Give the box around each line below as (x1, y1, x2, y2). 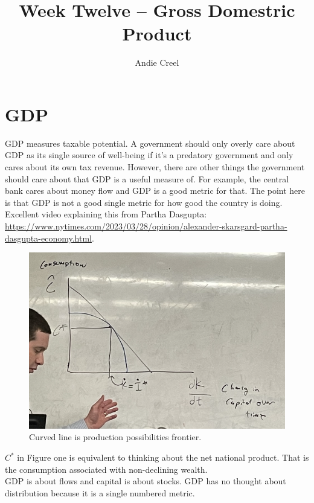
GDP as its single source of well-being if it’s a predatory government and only (5, 149, 293, 161)
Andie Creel (135, 56, 179, 69)
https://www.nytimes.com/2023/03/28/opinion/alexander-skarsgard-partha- (5, 220, 287, 232)
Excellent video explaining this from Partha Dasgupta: (5, 208, 207, 220)
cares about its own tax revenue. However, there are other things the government (5, 161, 305, 173)
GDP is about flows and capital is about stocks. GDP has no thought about (5, 475, 286, 487)
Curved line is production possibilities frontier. (29, 431, 202, 443)
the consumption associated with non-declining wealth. (5, 463, 208, 475)
